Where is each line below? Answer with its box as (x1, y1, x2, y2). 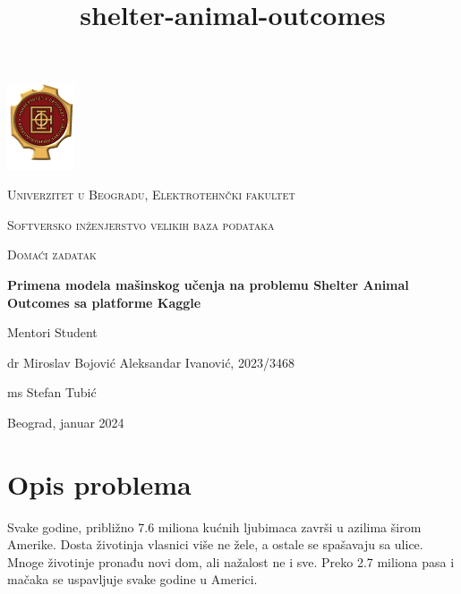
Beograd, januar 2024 (7, 412, 124, 431)
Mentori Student (7, 323, 98, 342)
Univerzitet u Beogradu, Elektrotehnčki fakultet (7, 185, 295, 204)
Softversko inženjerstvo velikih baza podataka (7, 215, 275, 233)
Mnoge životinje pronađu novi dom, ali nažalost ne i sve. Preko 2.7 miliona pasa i (7, 552, 455, 571)
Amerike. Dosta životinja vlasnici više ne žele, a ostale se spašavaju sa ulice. (7, 535, 423, 554)
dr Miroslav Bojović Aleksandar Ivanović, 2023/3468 (7, 352, 295, 371)
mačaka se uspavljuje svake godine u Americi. (7, 570, 258, 589)
